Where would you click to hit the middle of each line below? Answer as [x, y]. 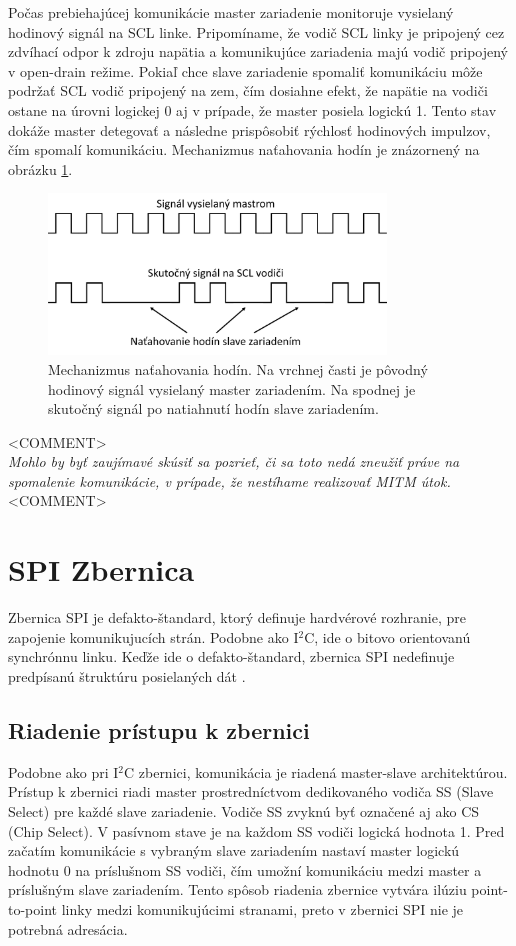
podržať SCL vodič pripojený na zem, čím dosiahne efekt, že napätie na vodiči [248, 90]
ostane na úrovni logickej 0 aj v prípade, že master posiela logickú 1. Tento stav [252, 109]
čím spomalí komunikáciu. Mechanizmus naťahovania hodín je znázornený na [244, 149]
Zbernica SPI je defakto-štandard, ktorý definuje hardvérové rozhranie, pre [237, 617]
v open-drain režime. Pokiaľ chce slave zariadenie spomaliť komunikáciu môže [245, 70]
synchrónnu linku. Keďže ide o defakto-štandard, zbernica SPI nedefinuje [231, 656]
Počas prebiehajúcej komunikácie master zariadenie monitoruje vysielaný [231, 12]
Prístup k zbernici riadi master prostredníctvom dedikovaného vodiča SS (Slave [251, 791]
